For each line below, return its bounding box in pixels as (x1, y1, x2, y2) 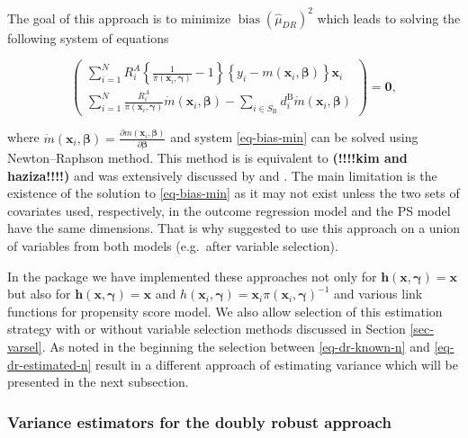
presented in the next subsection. (7, 372, 189, 391)
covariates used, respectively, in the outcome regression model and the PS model (7, 201, 451, 219)
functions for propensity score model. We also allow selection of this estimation (7, 301, 443, 320)
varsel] (7, 336, 42, 355)
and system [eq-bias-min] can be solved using (170, 128, 418, 147)
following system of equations (7, 28, 169, 47)
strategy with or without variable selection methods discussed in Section (7, 319, 406, 338)
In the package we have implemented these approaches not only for (7, 266, 377, 285)
